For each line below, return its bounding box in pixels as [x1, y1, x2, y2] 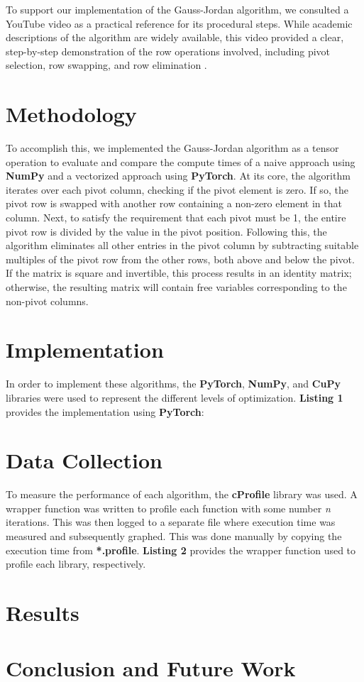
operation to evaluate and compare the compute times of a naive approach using [6, 154, 355, 169]
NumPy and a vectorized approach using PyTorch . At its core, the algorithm [6, 168, 351, 183]
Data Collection [6, 446, 162, 475]
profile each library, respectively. [6, 556, 146, 571]
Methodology [6, 99, 137, 128]
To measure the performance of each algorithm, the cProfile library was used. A [6, 487, 358, 502]
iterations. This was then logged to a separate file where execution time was [6, 515, 336, 529]
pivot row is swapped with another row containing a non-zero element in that [6, 196, 342, 211]
